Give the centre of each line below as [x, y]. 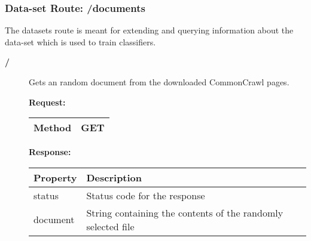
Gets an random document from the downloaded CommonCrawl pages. [159, 82]
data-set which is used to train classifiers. [80, 41]
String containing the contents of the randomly [185, 212]
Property [55, 177]
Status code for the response [146, 195]
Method [53, 128]
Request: [47, 102]
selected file [110, 226]
